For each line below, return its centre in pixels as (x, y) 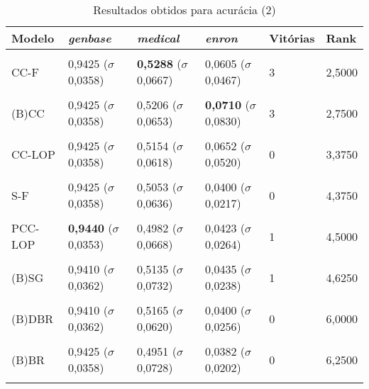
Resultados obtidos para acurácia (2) (184, 10)
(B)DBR (33, 318)
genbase (89, 38)
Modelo (33, 38)
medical (158, 38)
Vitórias (292, 38)
